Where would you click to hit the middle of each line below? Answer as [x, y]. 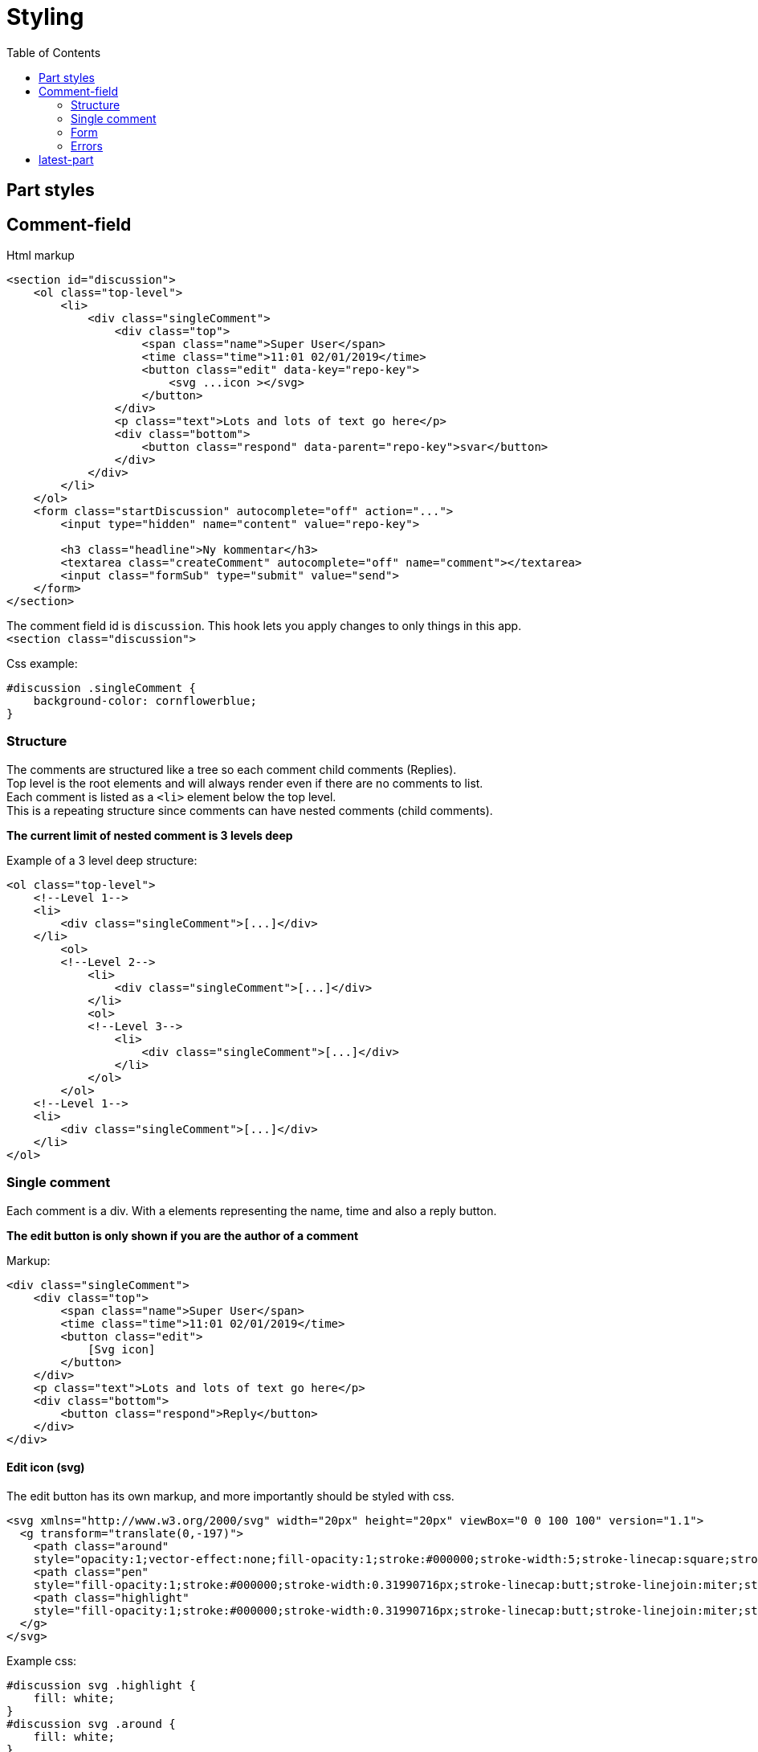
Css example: [42, 664]
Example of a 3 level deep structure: [102, 860]
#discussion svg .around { [91, 1723]
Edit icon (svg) [46, 1468]
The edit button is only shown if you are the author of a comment [183, 1235]
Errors [87, 145]
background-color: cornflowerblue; [145, 701]
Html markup [41, 256]
